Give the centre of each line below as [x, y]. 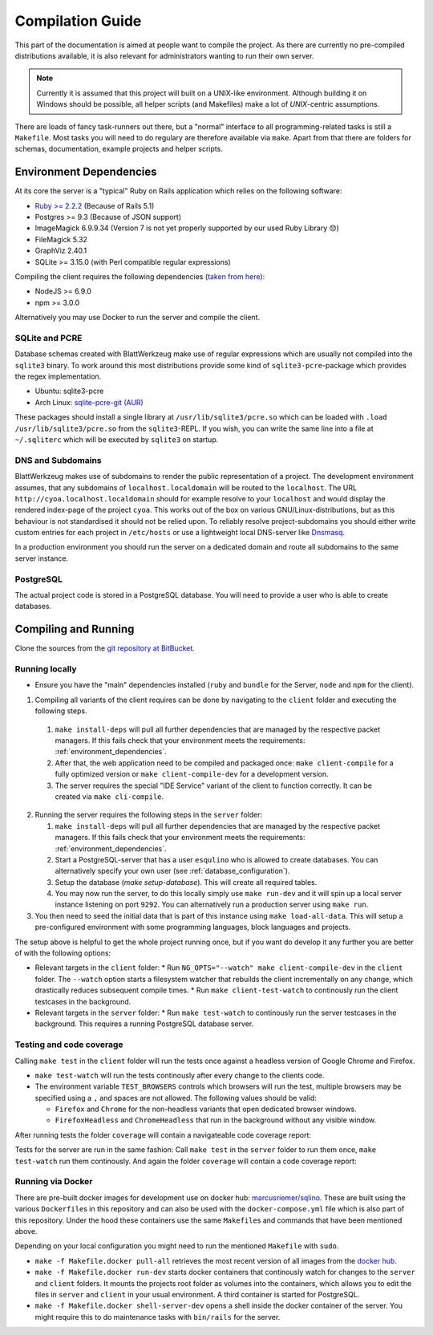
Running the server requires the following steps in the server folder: [149, 815]
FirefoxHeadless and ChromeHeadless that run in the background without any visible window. [216, 1120]
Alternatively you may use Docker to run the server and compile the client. [138, 318]
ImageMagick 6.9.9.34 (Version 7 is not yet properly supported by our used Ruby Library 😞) [187, 228]
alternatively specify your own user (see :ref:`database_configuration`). [172, 871]
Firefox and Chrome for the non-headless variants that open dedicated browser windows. [206, 1109]
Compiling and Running [75, 629]
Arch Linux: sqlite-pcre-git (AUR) [89, 402]
